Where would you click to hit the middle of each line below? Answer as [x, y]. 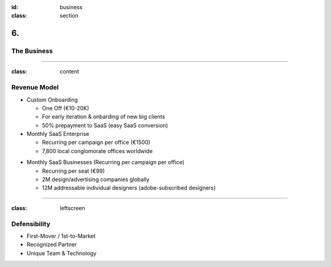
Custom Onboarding [52, 100]
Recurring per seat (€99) [74, 171]
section [69, 16]
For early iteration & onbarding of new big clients [104, 117]
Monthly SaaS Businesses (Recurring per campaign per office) [106, 162]
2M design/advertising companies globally [96, 179]
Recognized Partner [52, 244]
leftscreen [72, 208]
